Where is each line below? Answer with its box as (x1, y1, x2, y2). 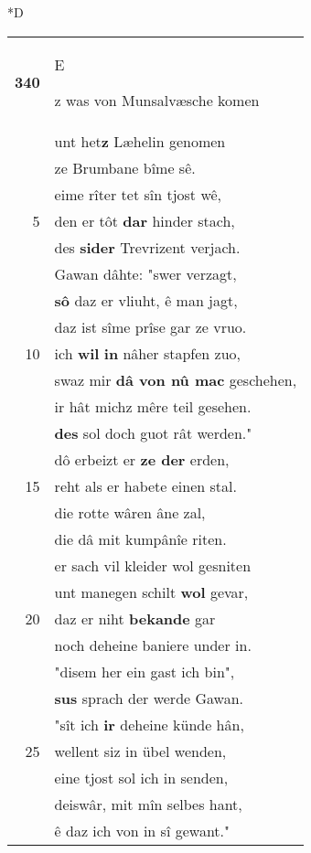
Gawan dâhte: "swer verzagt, (54, 262, 237, 284)
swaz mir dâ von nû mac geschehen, (54, 368, 297, 390)
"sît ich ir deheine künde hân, (54, 713, 244, 735)
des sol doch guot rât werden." (54, 421, 252, 443)
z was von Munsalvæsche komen (54, 89, 260, 111)
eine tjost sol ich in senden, (54, 766, 229, 788)
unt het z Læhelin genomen (54, 130, 226, 152)
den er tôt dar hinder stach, (54, 209, 235, 231)
